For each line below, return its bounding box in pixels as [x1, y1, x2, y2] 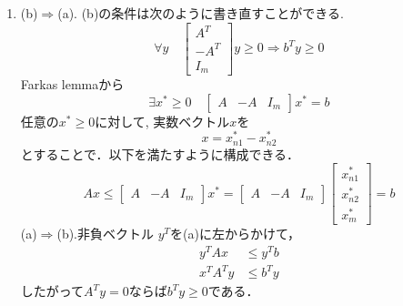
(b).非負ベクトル [56, 224, 155, 243]
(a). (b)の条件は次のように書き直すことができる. [57, 4, 344, 22]
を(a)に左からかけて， [170, 224, 300, 243]
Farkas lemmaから [20, 75, 125, 94]
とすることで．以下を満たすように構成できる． [20, 144, 300, 163]
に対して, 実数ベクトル [95, 111, 230, 130]
